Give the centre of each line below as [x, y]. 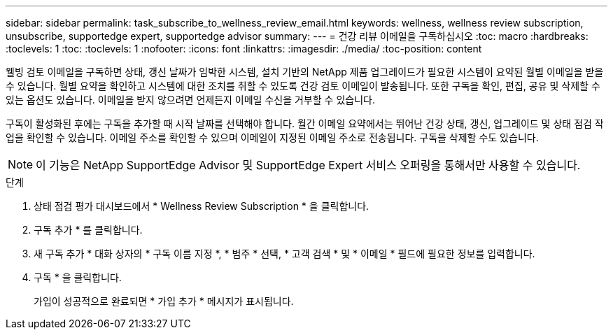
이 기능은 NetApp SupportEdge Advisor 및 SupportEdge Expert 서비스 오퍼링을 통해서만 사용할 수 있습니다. [308, 165]
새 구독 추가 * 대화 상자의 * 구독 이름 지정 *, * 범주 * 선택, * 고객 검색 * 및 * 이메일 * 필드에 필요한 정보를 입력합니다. [284, 254]
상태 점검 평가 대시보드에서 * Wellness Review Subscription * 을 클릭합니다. [202, 206]
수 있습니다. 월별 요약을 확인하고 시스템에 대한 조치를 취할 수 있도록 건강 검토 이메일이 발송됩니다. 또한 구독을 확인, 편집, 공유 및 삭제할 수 [303, 86]
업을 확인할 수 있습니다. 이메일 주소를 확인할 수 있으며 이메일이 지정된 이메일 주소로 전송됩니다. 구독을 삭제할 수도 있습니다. [272, 137]
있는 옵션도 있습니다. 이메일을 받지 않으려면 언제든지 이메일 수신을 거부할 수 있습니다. [190, 100]
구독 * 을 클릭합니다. [78, 277]
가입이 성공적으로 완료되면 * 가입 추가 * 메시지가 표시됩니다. [164, 301]
